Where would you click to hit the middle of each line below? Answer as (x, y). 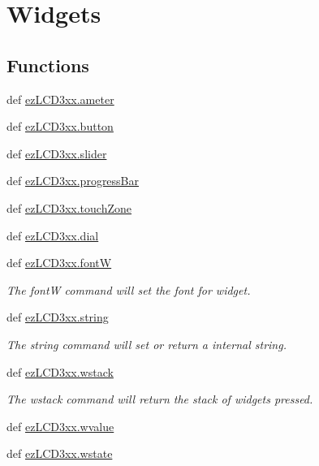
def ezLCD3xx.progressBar (73, 181)
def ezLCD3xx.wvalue (60, 426)
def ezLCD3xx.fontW (59, 263)
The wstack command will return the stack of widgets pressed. (160, 399)
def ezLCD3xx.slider (57, 153)
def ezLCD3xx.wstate (60, 453)
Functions (48, 65)
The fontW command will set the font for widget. (129, 289)
